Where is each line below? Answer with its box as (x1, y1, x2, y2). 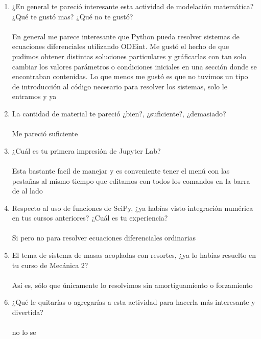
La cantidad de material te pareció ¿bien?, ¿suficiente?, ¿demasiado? (12, 108, 226, 118)
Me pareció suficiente (12, 128, 78, 139)
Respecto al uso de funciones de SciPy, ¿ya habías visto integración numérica (12, 202, 253, 213)
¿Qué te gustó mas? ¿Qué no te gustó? (12, 11, 133, 21)
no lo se (12, 327, 36, 337)
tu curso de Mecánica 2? (12, 259, 88, 270)
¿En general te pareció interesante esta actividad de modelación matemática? (12, 1, 254, 11)
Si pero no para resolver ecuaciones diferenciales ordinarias (12, 232, 196, 243)
